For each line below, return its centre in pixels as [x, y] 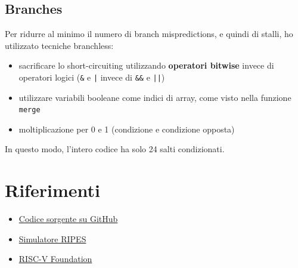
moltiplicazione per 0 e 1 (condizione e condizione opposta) [127, 129]
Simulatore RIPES [52, 238]
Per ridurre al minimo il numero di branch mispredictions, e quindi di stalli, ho [149, 34]
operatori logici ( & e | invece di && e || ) [92, 77]
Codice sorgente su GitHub [68, 219]
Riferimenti [52, 190]
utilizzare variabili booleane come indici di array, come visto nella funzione [155, 97]
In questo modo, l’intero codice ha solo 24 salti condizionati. [115, 149]
